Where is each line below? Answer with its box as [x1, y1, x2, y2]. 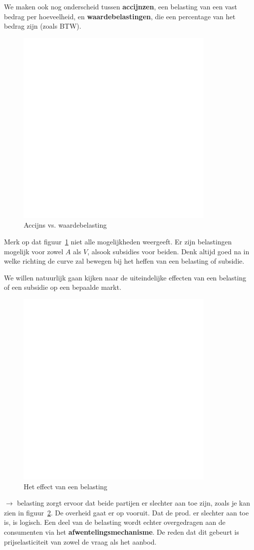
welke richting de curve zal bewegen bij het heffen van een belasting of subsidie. [4, 256, 245, 266]
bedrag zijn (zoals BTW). [4, 21, 81, 31]
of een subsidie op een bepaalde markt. [4, 282, 121, 292]
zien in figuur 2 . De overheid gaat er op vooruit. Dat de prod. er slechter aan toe [4, 507, 249, 517]
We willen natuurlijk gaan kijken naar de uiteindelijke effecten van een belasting [4, 272, 246, 282]
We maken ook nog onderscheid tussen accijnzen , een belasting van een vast [4, 1, 237, 11]
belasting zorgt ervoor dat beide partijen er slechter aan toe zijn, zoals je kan [17, 498, 250, 508]
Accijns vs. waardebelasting [24, 220, 107, 230]
